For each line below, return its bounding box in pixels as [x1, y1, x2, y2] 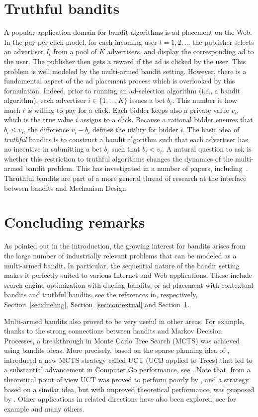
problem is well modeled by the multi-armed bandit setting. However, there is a [4, 66, 247, 76]
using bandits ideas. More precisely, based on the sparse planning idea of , [4, 345, 230, 355]
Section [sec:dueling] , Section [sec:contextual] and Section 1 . [4, 299, 189, 309]
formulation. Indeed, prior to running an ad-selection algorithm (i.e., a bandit [4, 85, 241, 95]
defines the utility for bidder [92, 124, 178, 135]
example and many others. [4, 403, 85, 414]
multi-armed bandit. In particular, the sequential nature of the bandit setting [4, 260, 240, 270]
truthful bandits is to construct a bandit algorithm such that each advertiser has [4, 134, 248, 144]
